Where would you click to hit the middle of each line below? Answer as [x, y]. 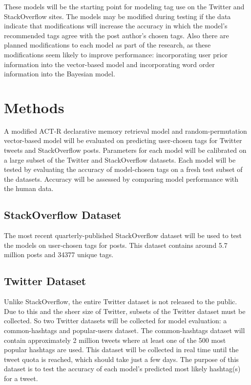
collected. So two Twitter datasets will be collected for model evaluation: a [115, 321]
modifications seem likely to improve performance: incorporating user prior [116, 54]
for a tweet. [21, 378]
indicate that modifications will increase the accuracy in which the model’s [116, 26]
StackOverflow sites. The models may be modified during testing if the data [117, 16]
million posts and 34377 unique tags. [59, 254]
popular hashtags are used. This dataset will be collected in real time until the [121, 349]
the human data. [29, 188]
